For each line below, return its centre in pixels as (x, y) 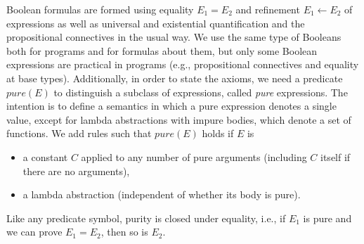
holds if (218, 133)
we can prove (34, 232)
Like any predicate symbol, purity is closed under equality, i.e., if (146, 218)
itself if (336, 156)
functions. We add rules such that (79, 133)
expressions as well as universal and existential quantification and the (156, 23)
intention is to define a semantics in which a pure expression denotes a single (171, 106)
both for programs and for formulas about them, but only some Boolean (162, 50)
